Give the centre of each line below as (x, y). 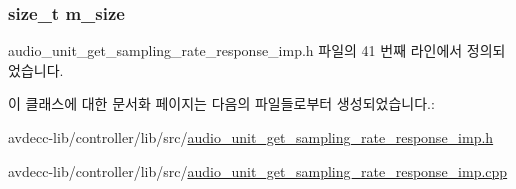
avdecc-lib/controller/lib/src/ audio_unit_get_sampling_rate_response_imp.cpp (258, 170)
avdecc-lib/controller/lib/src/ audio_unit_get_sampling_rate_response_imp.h (251, 137)
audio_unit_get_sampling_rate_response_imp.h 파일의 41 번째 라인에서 (235, 50)
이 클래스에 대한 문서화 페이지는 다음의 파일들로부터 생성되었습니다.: (221, 103)
